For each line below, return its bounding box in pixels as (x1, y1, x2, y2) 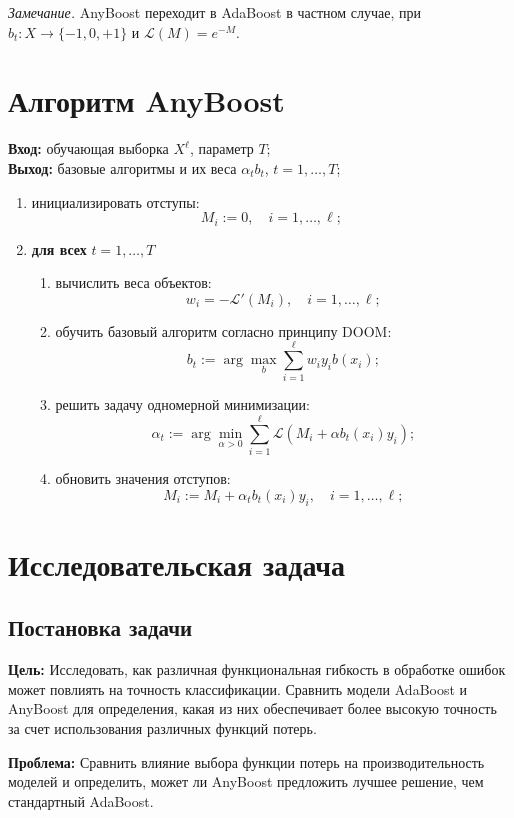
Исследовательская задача (8, 543, 346, 584)
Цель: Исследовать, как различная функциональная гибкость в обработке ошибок (8, 659, 506, 680)
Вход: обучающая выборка (8, 138, 169, 159)
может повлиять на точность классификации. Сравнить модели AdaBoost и (8, 678, 468, 699)
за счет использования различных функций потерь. (8, 717, 317, 738)
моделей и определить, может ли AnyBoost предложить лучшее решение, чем (8, 771, 484, 792)
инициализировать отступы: (31, 191, 200, 212)
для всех (31, 238, 87, 259)
